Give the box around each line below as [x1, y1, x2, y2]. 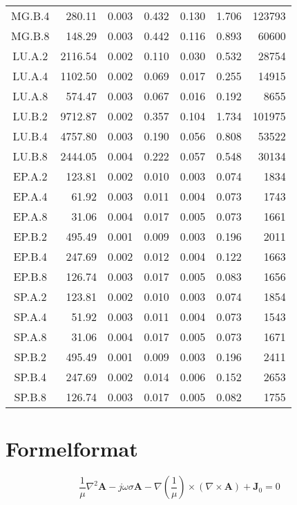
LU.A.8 [12, 88, 48, 104]
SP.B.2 [14, 349, 47, 365]
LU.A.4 [12, 68, 48, 84]
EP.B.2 [13, 228, 48, 244]
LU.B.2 [12, 108, 48, 124]
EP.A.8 [13, 208, 48, 224]
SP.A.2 [14, 288, 47, 304]
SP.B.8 [14, 389, 47, 405]
